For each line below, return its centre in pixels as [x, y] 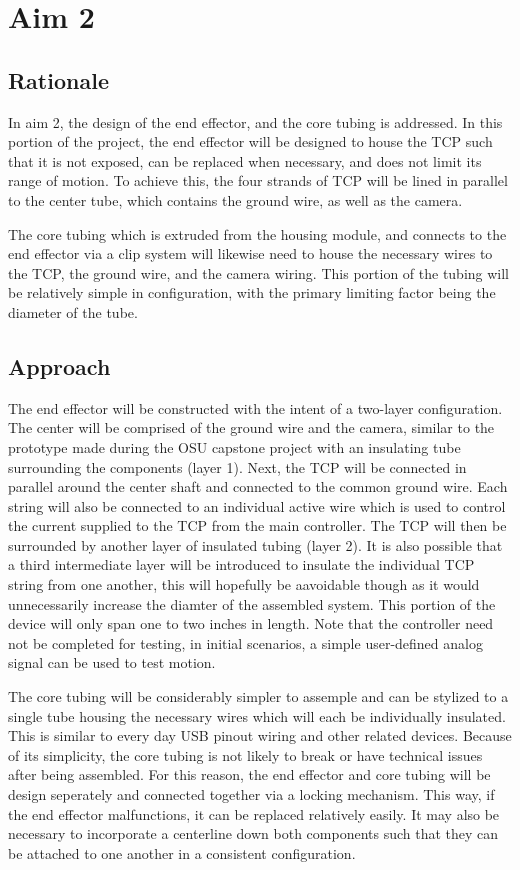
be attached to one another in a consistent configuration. [182, 852]
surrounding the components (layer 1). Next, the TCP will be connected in [237, 466]
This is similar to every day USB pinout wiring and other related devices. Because [260, 735]
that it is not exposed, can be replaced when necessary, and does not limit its [245, 160]
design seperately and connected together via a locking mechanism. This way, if [251, 794]
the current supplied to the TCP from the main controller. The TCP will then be [257, 525]
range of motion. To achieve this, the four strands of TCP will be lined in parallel [258, 180]
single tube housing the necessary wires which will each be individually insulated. [257, 715]
